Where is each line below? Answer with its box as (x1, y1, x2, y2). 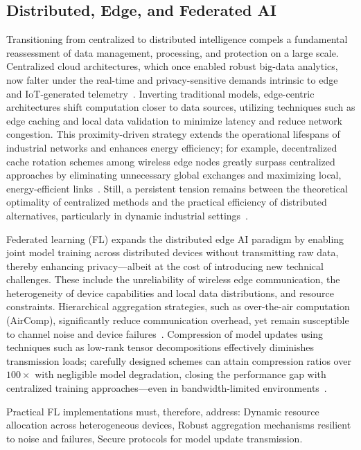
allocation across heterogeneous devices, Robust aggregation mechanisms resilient (6, 417, 351, 432)
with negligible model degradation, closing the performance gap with (35, 367, 326, 381)
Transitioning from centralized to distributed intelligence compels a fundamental (6, 32, 348, 46)
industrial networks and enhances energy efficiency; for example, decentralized (6, 140, 337, 154)
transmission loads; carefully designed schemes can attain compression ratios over (6, 353, 351, 368)
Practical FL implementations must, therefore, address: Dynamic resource (6, 404, 319, 418)
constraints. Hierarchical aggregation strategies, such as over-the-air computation (6, 299, 350, 314)
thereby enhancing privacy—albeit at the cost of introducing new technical (6, 258, 324, 273)
